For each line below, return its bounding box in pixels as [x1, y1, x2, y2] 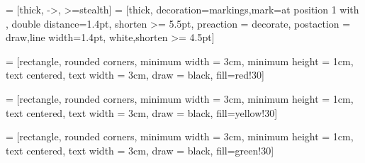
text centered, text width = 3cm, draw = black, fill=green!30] [6, 142, 274, 157]
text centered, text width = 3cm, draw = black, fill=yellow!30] [6, 105, 278, 120]
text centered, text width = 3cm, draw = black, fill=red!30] [6, 67, 264, 82]
